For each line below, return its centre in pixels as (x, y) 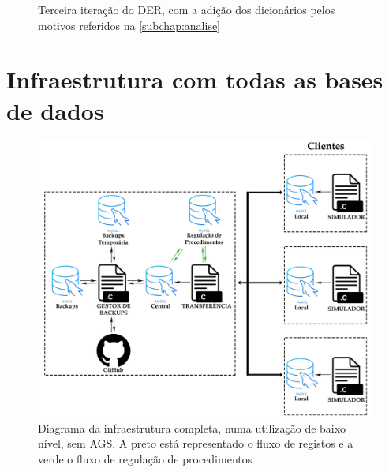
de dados (55, 110)
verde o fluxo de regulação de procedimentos (145, 458)
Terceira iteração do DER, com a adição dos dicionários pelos (187, 9)
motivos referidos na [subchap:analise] (129, 25)
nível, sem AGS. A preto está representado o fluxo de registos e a (196, 443)
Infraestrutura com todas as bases (195, 79)
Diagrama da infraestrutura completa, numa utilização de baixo (192, 427)
